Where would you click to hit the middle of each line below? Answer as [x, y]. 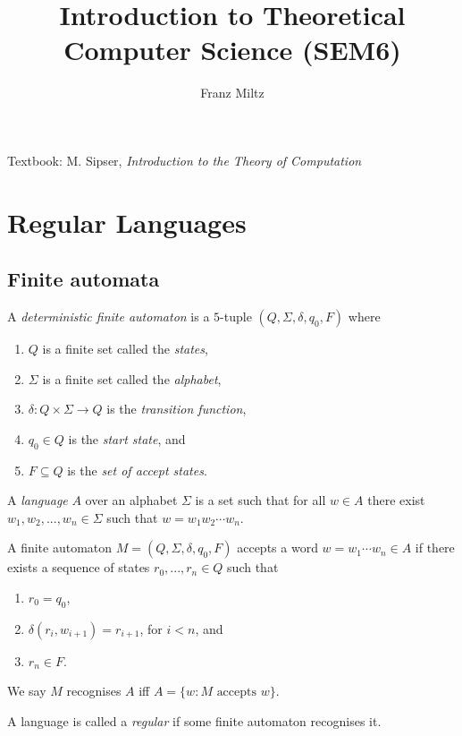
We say [27, 691]
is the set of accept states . [137, 470]
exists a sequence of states [79, 567]
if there [435, 548]
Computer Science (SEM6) [232, 50]
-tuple [236, 317]
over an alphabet [131, 500]
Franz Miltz [232, 93]
